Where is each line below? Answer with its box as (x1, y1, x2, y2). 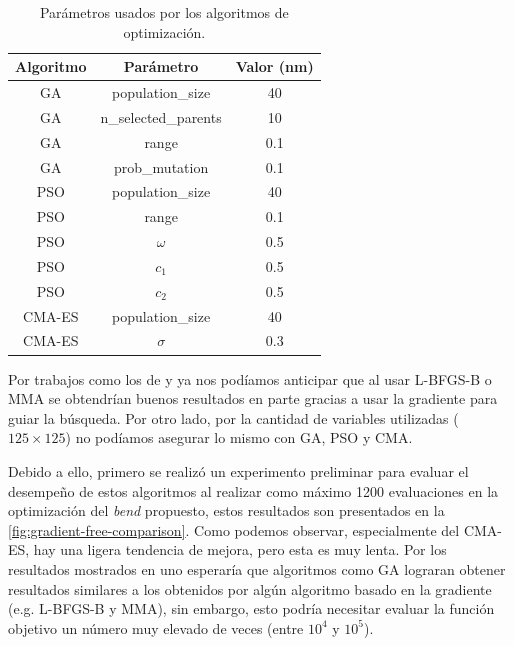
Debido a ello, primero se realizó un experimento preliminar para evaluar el (8, 460, 469, 481)
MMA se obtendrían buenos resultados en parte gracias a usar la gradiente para (8, 388, 498, 409)
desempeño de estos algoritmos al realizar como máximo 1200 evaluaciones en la (8, 480, 499, 501)
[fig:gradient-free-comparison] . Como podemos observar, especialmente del (8, 519, 460, 540)
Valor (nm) (235, 56, 314, 77)
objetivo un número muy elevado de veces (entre (8, 617, 304, 638)
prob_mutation (114, 156, 209, 177)
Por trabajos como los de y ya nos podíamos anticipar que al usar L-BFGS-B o (8, 368, 492, 389)
